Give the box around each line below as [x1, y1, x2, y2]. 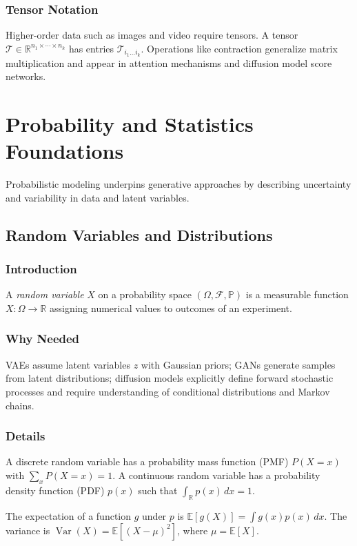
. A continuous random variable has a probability [112, 467, 320, 482]
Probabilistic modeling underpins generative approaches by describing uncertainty [6, 177, 351, 191]
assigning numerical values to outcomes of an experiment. [49, 300, 292, 315]
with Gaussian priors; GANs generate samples [141, 357, 336, 371]
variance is [6, 523, 50, 537]
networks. [6, 69, 46, 84]
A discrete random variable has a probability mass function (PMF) [6, 454, 289, 469]
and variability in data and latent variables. [6, 190, 190, 204]
